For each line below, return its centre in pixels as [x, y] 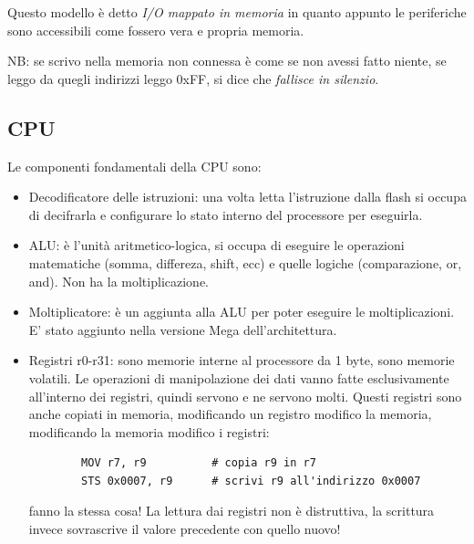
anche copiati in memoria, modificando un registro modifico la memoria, [230, 414]
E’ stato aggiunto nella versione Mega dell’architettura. [183, 329]
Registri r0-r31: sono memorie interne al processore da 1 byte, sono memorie [242, 360]
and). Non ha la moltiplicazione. [118, 281]
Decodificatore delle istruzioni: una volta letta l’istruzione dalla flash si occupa [247, 197]
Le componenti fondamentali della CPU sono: [134, 166]
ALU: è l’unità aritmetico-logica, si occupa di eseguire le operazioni [216, 245]
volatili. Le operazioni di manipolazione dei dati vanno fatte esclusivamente [239, 377]
